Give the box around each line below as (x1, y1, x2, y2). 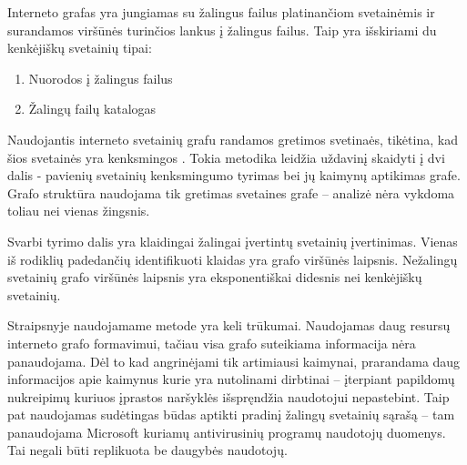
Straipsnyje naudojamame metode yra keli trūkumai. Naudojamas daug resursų (7, 316, 451, 335)
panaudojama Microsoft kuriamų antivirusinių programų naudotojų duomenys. (7, 422, 446, 441)
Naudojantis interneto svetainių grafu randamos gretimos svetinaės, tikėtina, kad (7, 129, 458, 148)
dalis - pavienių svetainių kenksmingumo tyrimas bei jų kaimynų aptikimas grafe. (7, 166, 461, 185)
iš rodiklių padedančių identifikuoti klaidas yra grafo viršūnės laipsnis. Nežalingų (7, 249, 458, 268)
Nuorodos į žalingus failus (28, 68, 173, 87)
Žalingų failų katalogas (28, 99, 157, 118)
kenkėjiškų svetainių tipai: (7, 38, 152, 57)
